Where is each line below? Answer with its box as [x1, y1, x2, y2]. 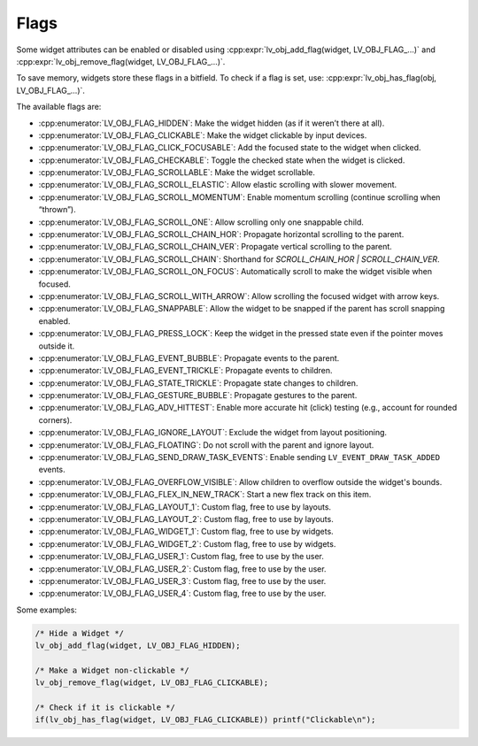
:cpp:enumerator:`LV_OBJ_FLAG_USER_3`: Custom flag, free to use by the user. [38, 575, 327, 586]
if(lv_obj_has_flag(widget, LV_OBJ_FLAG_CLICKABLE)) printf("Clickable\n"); [35, 715, 376, 725]
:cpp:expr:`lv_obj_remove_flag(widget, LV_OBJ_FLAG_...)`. [16, 56, 226, 66]
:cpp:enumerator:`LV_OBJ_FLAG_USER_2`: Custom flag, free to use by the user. [38, 563, 327, 574]
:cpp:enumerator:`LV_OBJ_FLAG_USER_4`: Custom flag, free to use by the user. [38, 588, 327, 599]
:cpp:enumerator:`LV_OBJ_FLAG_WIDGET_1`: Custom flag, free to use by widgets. [38, 527, 334, 537]
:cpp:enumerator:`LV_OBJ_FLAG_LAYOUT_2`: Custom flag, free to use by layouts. [38, 514, 334, 524]
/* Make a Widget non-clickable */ [35, 665, 189, 675]
